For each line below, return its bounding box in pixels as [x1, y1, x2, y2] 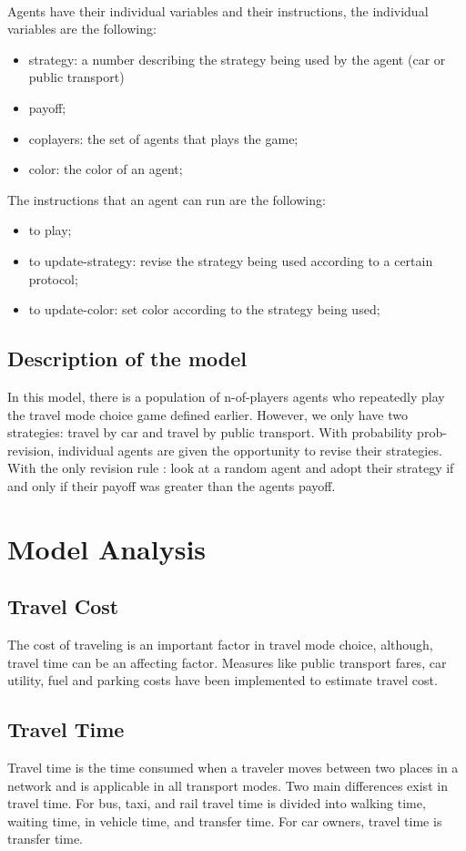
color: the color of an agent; [28, 159, 183, 179]
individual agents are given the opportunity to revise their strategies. [57, 440, 442, 459]
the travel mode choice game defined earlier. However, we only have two [7, 405, 408, 424]
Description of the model [7, 344, 248, 373]
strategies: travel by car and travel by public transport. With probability [7, 423, 413, 442]
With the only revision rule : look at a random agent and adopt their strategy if [7, 458, 454, 477]
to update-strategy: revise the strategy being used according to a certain [28, 251, 433, 270]
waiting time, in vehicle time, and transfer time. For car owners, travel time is [7, 811, 442, 830]
